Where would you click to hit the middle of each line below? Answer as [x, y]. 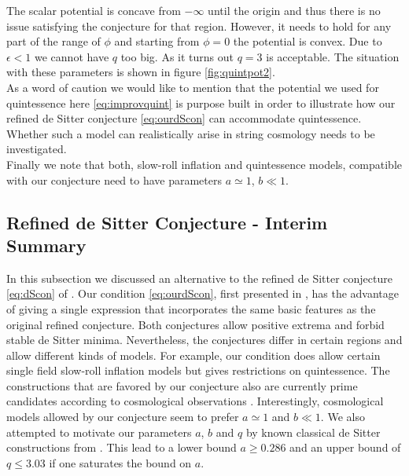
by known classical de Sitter [313, 432]
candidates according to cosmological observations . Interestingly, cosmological [195, 401]
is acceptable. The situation [333, 56]
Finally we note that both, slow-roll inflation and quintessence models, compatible [204, 164]
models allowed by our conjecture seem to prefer [123, 417]
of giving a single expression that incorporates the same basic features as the [191, 308]
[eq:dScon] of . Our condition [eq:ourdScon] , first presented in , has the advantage [203, 293]
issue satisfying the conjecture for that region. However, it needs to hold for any [199, 26]
